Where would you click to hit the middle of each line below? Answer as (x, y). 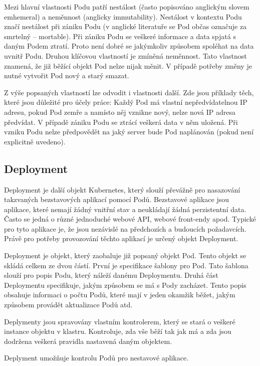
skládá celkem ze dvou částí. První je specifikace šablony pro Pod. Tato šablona (126, 265)
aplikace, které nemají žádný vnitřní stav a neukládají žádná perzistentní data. (125, 209)
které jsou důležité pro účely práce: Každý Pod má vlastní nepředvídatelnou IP (126, 102)
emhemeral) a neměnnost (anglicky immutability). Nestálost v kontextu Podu (123, 16)
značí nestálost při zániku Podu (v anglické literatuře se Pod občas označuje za (125, 26)
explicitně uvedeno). (35, 141)
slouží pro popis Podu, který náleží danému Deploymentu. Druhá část (111, 275)
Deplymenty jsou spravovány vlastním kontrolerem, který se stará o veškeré (120, 321)
